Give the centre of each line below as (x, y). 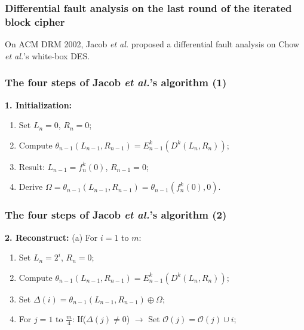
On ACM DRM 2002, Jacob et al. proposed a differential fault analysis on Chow (152, 44)
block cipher (35, 21)
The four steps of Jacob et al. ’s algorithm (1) (116, 82)
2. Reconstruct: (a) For (51, 237)
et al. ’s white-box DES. (47, 55)
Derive (31, 187)
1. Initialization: (39, 105)
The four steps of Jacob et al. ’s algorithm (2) (116, 215)
